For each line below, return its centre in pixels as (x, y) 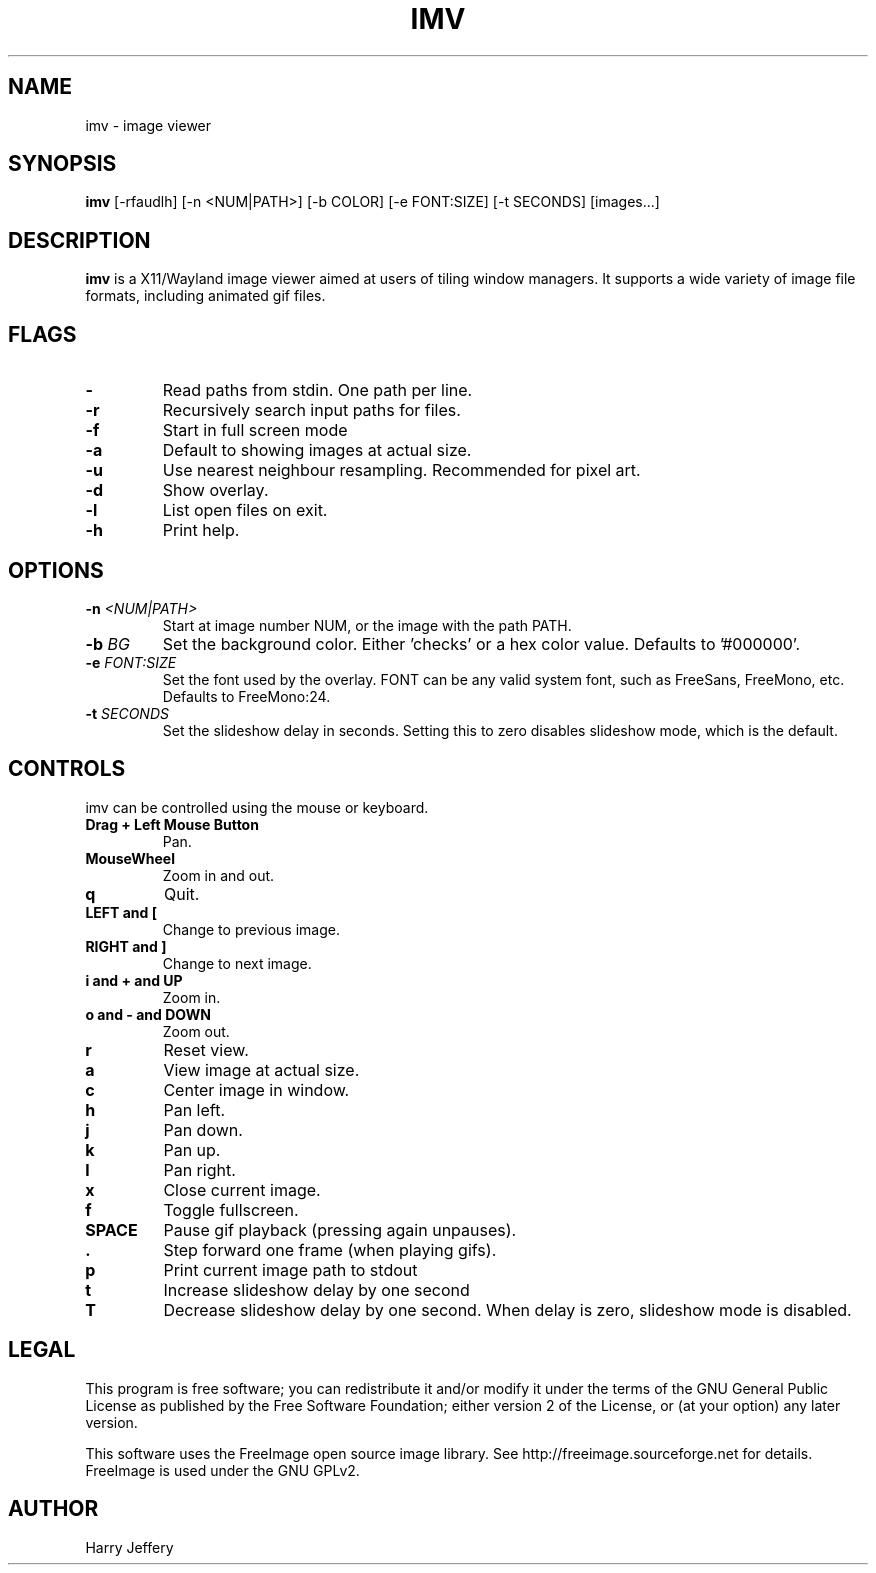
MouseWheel (130, 858)
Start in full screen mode (255, 430)
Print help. (201, 530)
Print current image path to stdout (290, 1269)
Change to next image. (237, 963)
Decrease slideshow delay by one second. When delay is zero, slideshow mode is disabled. (507, 1309)
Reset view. (206, 1049)
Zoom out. (196, 1031)
